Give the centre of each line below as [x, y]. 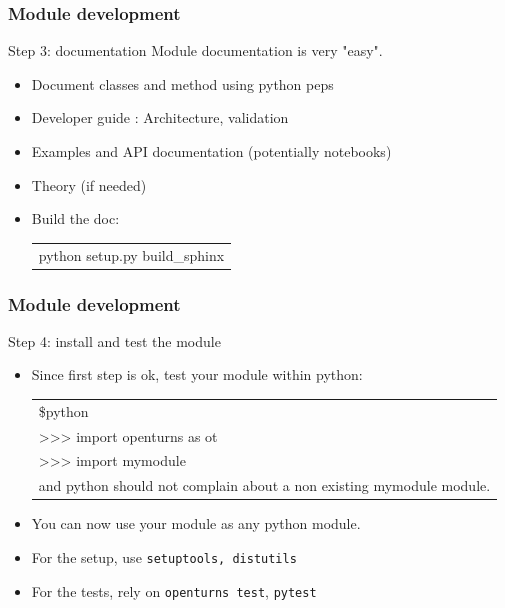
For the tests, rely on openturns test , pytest [174, 590]
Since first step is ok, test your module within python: [197, 374]
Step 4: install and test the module [114, 340]
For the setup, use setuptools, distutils [164, 557]
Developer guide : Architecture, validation [160, 117]
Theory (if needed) [89, 184]
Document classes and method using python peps [182, 83]
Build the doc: [75, 218]
